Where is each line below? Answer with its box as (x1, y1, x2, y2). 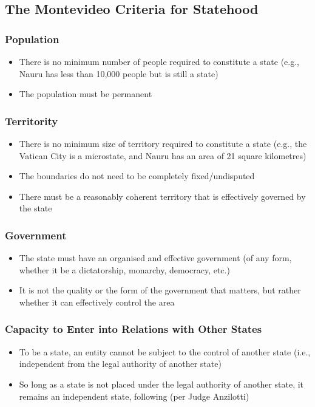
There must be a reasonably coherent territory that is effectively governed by (19, 190, 306, 202)
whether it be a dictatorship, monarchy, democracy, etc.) (19, 263, 230, 276)
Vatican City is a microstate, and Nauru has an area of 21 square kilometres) (19, 149, 307, 162)
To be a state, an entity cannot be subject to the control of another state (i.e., (19, 345, 311, 358)
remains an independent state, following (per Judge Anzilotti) (19, 389, 249, 402)
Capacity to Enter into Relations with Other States (5, 321, 262, 337)
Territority (5, 113, 58, 128)
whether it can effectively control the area (19, 295, 175, 308)
